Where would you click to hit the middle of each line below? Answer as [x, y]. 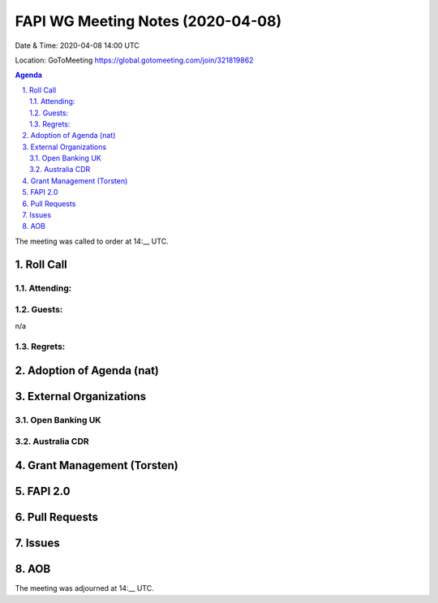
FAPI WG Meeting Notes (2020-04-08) [148, 21]
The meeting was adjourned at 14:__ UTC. [84, 588]
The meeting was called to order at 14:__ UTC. [92, 241]
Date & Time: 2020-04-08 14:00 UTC [77, 45]
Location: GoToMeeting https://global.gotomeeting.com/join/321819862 [134, 60]
